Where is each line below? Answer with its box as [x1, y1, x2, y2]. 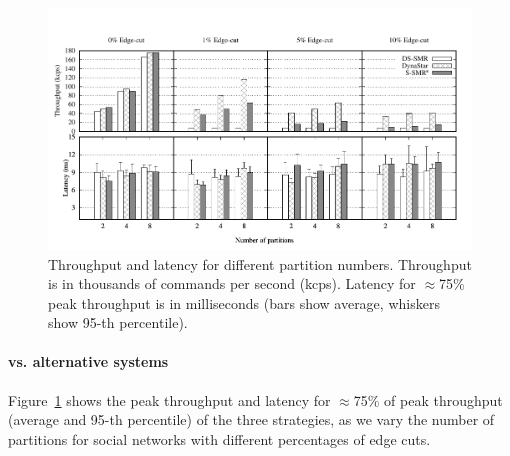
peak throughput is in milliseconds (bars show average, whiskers [48, 292, 440, 313]
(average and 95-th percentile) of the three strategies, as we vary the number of [8, 409, 495, 430]
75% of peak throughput [353, 389, 503, 410]
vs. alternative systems [8, 351, 169, 372]
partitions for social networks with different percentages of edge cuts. [8, 428, 431, 449]
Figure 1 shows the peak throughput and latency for [8, 389, 331, 410]
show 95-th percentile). [48, 312, 188, 333]
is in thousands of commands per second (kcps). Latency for [48, 273, 416, 294]
